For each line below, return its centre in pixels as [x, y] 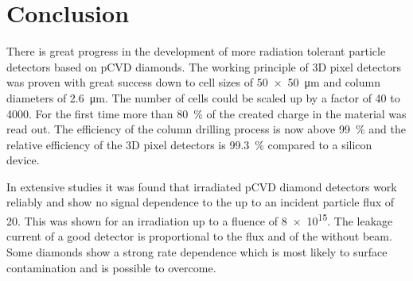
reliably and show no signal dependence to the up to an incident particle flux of [201, 202]
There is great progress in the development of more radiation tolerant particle [196, 51]
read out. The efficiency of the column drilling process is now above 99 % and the [206, 129]
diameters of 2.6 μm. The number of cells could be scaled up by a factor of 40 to [203, 97]
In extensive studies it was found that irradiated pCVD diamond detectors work [202, 186]
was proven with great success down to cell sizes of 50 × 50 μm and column [193, 82]
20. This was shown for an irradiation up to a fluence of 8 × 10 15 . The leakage [200, 219]
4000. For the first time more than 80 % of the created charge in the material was [206, 113]
